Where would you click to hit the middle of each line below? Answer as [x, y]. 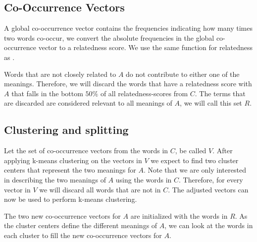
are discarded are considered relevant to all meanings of [88, 103]
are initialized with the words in [179, 215]
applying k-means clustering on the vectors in [73, 160]
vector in [17, 189]
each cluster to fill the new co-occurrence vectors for [83, 235]
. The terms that [220, 93]
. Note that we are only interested [195, 170]
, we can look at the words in [209, 225]
